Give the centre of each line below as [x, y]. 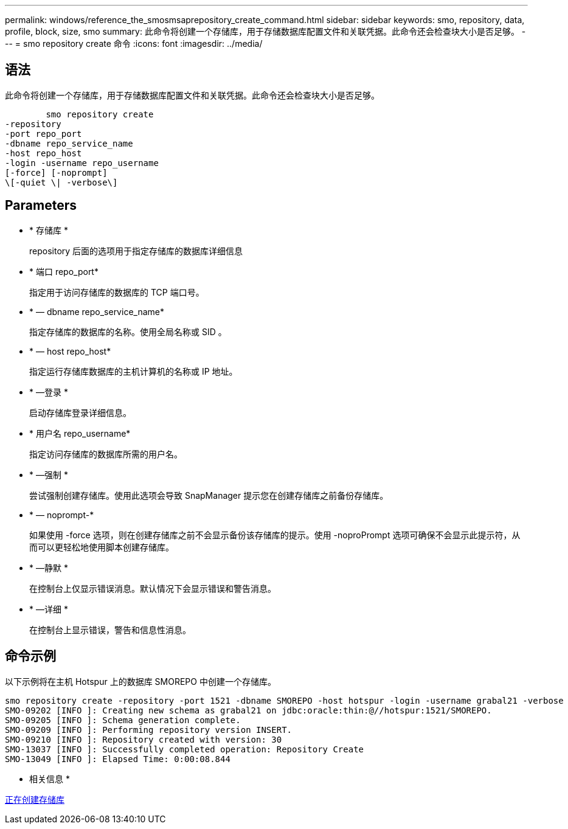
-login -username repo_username [82, 163]
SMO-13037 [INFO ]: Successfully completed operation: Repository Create [185, 749]
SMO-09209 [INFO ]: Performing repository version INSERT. [149, 730]
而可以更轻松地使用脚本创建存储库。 [102, 547]
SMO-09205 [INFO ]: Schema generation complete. [123, 720]
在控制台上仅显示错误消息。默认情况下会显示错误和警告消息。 [153, 588]
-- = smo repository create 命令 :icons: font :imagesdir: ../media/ [134, 43]
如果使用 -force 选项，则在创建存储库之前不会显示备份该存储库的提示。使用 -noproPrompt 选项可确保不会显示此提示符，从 [275, 535]
